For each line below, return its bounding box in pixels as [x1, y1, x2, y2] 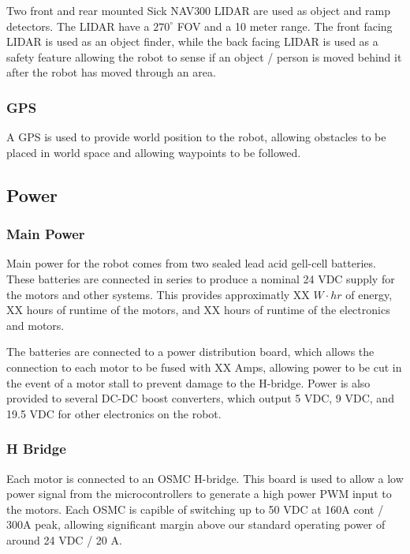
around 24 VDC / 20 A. [6, 531, 122, 548]
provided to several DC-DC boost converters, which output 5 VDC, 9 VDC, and [6, 390, 394, 406]
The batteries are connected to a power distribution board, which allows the [6, 343, 375, 360]
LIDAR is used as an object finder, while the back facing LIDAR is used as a [6, 33, 378, 50]
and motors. [6, 316, 65, 333]
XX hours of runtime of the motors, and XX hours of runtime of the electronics [6, 301, 390, 318]
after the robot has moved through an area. [6, 64, 216, 80]
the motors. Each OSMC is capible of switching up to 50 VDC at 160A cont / [6, 500, 384, 517]
